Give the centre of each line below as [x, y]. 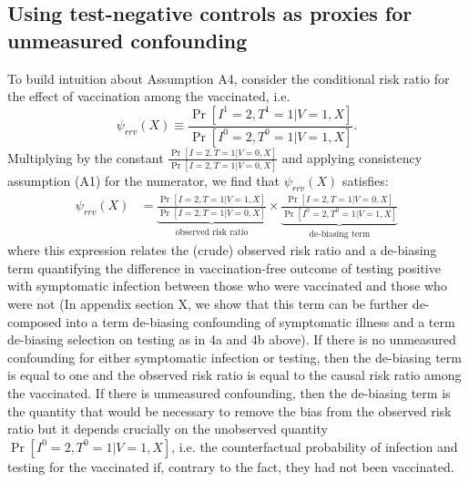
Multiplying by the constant [86, 157]
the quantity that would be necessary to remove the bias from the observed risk [229, 410]
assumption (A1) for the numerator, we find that [143, 181]
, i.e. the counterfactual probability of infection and [315, 446]
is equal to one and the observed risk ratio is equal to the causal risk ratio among [234, 375]
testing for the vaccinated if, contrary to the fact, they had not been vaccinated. [231, 466]
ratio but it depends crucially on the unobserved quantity [168, 429]
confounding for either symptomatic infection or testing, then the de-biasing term [234, 357]
